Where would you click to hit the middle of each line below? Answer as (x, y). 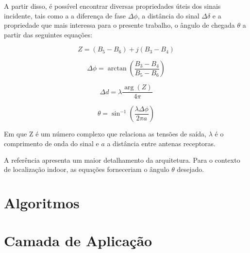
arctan (117, 69)
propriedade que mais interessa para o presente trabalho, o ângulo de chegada (119, 25)
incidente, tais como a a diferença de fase (65, 15)
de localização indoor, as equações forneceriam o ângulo (87, 169)
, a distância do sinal (168, 15)
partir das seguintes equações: (48, 34)
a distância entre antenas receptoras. (161, 143)
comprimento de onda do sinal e (51, 143)
